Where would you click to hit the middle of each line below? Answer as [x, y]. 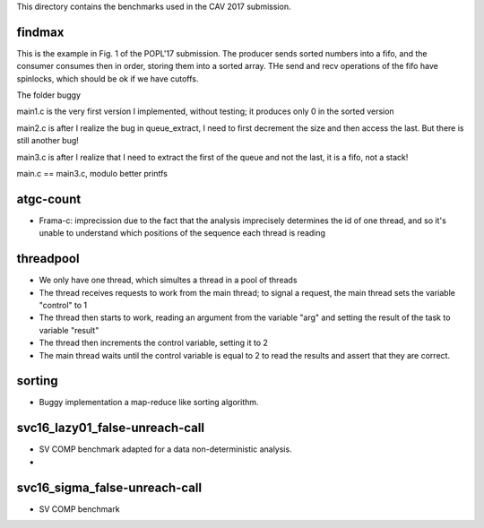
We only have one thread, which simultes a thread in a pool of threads [168, 280]
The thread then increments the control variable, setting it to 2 [154, 343]
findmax [40, 32]
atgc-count [49, 199]
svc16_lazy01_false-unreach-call [111, 428]
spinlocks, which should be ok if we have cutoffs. [108, 78]
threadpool [48, 259]
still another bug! [48, 141]
